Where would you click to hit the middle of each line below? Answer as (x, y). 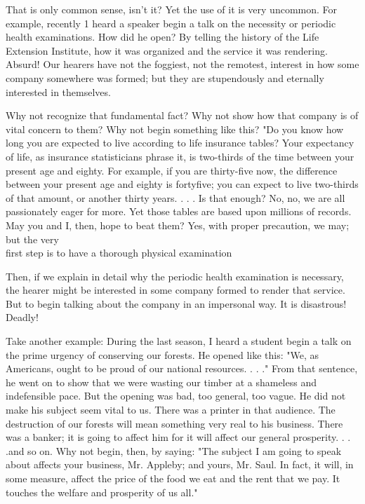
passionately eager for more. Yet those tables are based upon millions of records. (179, 211)
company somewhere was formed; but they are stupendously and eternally (165, 77)
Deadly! (22, 317)
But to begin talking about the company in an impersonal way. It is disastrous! (176, 303)
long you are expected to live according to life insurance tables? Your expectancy (180, 143)
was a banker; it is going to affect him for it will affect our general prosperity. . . (178, 437)
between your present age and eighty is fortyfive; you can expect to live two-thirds (182, 184)
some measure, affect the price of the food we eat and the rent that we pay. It (173, 478)
